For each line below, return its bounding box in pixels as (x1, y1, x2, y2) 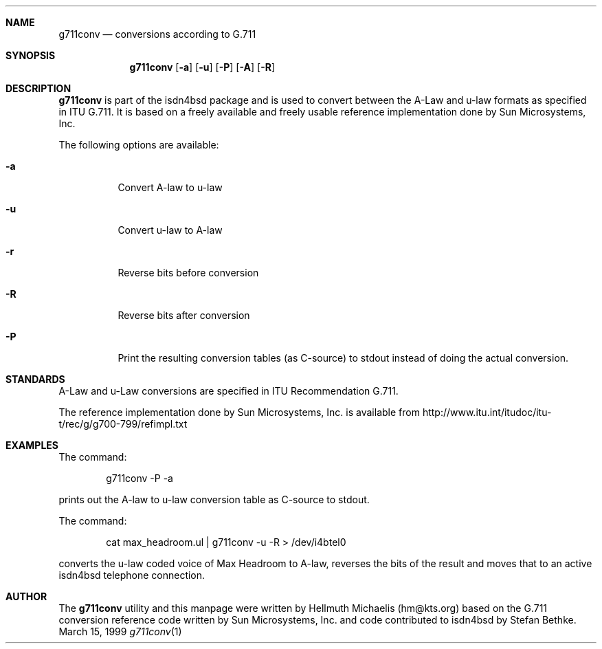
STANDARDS (5, 373, 65, 385)
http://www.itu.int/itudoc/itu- (422, 406, 552, 418)
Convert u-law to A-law (118, 224, 223, 236)
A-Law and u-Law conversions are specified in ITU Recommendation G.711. (58, 385, 399, 397)
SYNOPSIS (5, 49, 56, 61)
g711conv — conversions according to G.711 (58, 28, 256, 40)
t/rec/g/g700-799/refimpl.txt (58, 418, 188, 430)
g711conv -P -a (106, 472, 173, 484)
